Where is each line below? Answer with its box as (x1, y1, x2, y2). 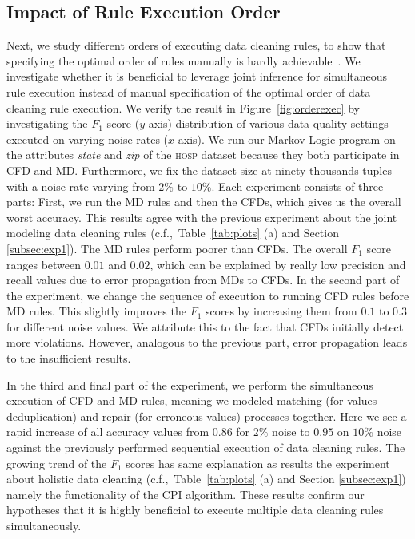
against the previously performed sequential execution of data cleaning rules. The (6, 439, 405, 456)
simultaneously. (6, 517, 82, 534)
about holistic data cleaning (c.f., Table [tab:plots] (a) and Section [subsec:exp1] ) (6, 470, 406, 487)
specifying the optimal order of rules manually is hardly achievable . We (6, 52, 361, 69)
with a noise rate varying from (6, 177, 155, 194)
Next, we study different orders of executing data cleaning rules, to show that (6, 37, 386, 54)
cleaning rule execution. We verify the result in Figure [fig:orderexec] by (6, 99, 360, 116)
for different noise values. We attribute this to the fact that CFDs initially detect (6, 318, 404, 335)
